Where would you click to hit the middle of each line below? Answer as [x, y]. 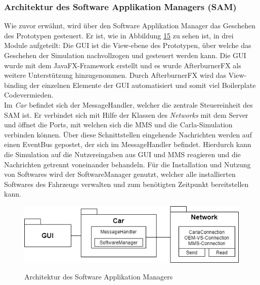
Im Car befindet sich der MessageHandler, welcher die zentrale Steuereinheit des [128, 104]
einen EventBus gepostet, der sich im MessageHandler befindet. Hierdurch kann [128, 144]
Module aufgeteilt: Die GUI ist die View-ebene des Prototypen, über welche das [128, 45]
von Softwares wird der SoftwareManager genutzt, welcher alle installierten [120, 174]
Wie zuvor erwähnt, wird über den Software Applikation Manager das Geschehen [130, 26]
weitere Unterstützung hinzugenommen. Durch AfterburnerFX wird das [115, 75]
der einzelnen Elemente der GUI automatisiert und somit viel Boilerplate [143, 85]
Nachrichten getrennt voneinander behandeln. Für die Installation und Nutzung [127, 164]
